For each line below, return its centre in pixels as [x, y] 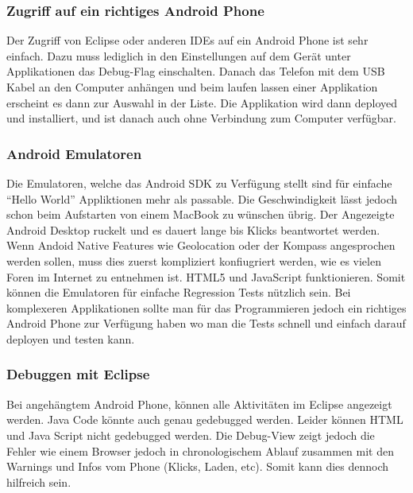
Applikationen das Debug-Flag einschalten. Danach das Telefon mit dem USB [196, 71]
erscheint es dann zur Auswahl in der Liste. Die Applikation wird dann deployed [202, 102]
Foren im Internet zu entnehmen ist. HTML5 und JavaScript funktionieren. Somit [206, 276]
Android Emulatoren [74, 153]
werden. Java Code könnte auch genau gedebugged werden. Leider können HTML [205, 419]
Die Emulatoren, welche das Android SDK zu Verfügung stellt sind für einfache [199, 183]
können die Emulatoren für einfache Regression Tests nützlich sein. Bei [179, 292]
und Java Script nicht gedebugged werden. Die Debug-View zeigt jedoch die [191, 435]
